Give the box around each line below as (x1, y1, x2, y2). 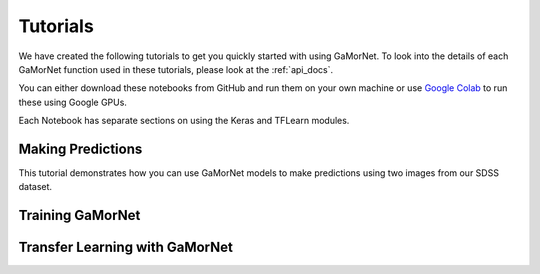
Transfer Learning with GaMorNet (18, 239, 234, 256)
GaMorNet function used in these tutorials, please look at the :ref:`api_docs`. (18, 63, 334, 75)
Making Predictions (18, 140, 143, 157)
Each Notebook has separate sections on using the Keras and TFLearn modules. (18, 115, 350, 127)
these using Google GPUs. (18, 96, 127, 108)
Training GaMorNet (18, 207, 141, 224)
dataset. (18, 181, 53, 193)
